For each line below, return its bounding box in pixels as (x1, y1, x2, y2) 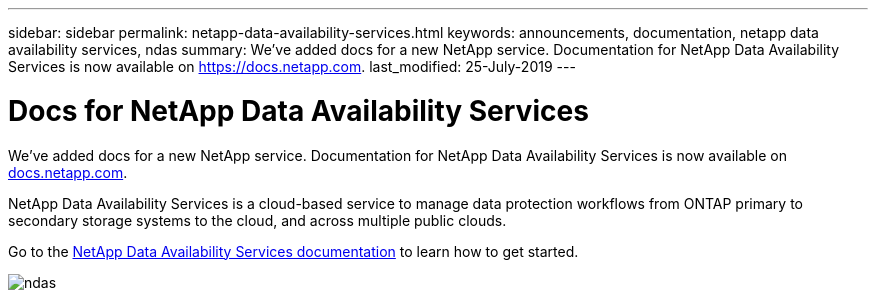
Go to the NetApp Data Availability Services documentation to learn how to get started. (8, 242, 579, 260)
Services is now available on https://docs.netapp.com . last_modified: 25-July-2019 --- (8, 58, 576, 75)
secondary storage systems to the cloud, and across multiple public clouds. (8, 211, 507, 229)
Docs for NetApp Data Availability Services (8, 93, 589, 128)
